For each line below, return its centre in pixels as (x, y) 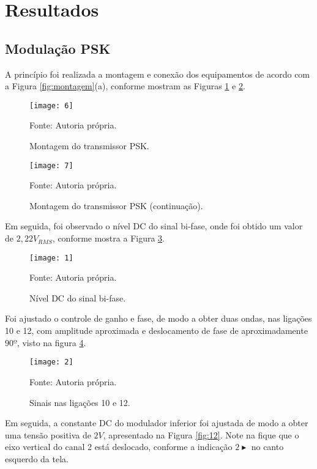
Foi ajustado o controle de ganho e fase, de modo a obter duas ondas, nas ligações (158, 318)
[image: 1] (51, 258)
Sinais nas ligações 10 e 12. (80, 402)
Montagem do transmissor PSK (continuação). (116, 205)
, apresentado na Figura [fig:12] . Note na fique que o (201, 434)
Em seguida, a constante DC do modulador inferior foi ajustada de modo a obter (157, 423)
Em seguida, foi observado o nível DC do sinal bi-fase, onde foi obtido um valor (154, 226)
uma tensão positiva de (48, 434)
